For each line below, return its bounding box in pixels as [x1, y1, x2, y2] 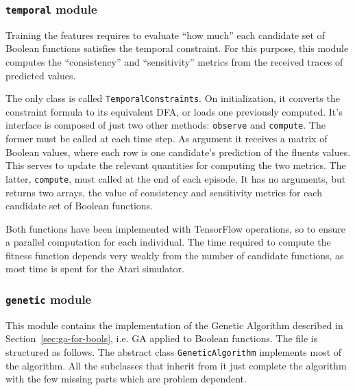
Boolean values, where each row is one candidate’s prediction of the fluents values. [5, 144, 351, 159]
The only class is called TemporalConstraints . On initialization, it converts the [5, 91, 340, 105]
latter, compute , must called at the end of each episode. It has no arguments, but [5, 171, 346, 185]
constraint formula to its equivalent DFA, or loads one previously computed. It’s [5, 104, 343, 118]
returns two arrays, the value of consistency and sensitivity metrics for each [5, 185, 322, 199]
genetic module [5, 290, 92, 307]
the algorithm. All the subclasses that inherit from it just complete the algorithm [5, 358, 347, 372]
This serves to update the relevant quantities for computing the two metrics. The [5, 158, 346, 172]
